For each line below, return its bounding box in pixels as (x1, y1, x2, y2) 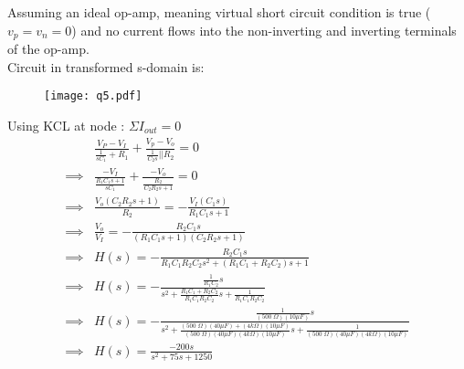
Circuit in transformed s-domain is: (7, 57, 205, 76)
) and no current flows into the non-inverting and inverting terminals (71, 20, 457, 39)
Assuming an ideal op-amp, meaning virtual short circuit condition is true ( (7, 3, 431, 21)
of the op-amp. (7, 39, 90, 58)
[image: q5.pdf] (44, 90, 142, 103)
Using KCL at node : (7, 115, 125, 134)
